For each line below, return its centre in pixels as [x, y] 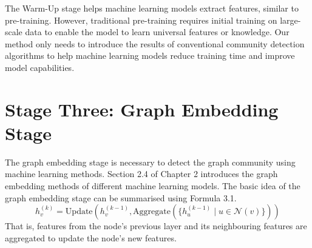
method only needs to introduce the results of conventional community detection [155, 43]
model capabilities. [40, 67]
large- [290, 20]
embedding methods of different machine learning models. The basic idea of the [153, 186]
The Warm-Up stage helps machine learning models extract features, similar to [152, 8]
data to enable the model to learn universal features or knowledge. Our [157, 32]
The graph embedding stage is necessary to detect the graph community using [150, 162]
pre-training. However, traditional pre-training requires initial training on [141, 20]
